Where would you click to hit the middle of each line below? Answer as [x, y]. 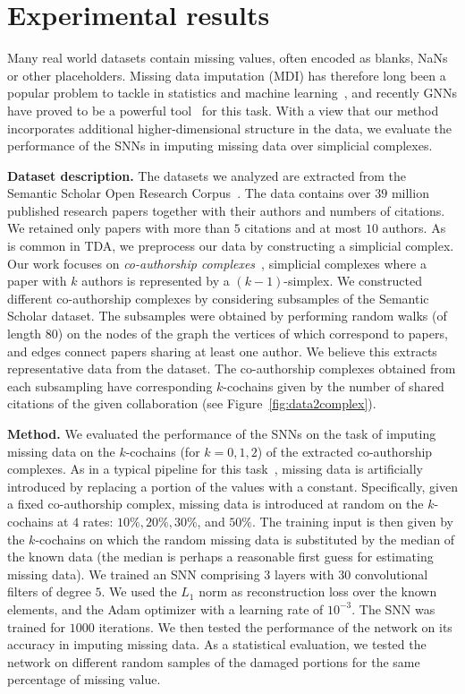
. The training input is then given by [353, 521]
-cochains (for [163, 451]
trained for [37, 626]
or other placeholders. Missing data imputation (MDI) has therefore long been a [227, 75]
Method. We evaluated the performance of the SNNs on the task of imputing [222, 433]
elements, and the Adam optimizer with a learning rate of [165, 608]
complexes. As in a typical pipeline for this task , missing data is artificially [215, 469]
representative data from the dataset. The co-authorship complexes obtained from [232, 368]
